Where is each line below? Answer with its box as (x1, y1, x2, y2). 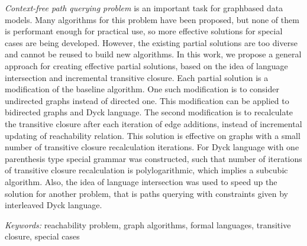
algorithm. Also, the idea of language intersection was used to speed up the (5, 175, 277, 187)
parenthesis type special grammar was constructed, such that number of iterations (5, 152, 302, 164)
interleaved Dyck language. (5, 199, 102, 211)
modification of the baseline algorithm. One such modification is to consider (5, 83, 279, 95)
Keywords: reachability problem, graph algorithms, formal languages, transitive (5, 218, 291, 231)
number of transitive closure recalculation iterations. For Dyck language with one (5, 141, 299, 153)
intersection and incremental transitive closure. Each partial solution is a (5, 71, 269, 83)
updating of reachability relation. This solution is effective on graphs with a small (5, 129, 300, 141)
